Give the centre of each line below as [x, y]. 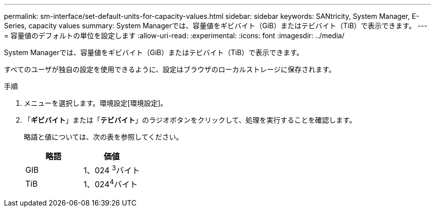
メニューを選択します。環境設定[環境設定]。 [96, 103]
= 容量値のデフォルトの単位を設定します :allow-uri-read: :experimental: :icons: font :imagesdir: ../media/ [174, 35]
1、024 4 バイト [111, 184]
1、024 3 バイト [112, 170]
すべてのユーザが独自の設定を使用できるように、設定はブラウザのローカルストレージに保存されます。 [170, 69]
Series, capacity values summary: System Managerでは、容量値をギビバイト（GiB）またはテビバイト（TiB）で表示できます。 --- [216, 26]
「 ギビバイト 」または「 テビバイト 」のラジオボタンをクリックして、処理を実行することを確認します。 [190, 120]
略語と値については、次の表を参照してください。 [104, 137]
